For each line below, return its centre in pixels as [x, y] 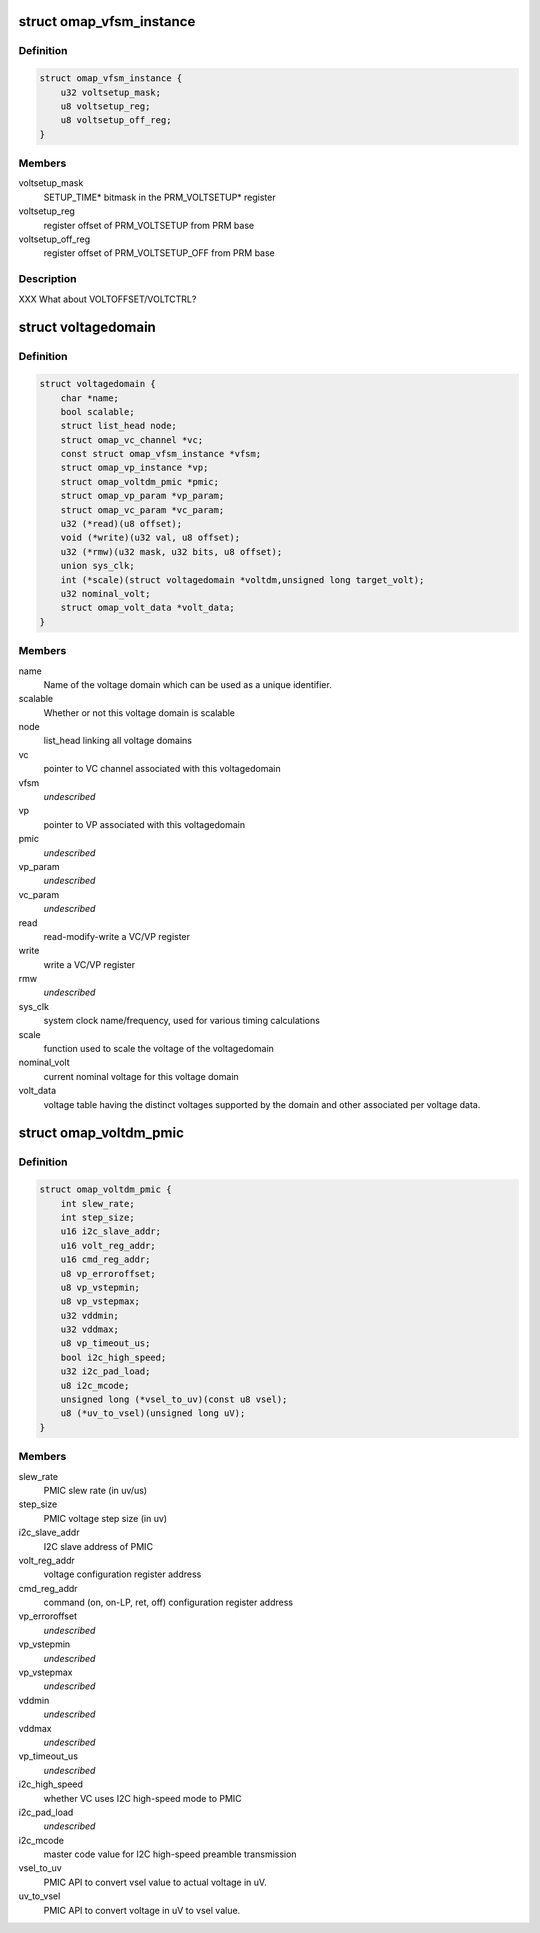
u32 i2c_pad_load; [105, 1371]
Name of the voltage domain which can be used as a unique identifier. [187, 684]
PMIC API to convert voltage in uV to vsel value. [142, 1910]
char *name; [90, 398]
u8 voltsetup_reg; [105, 106]
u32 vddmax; [90, 1329]
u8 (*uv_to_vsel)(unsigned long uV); [153, 1413]
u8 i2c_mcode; [95, 1385]
